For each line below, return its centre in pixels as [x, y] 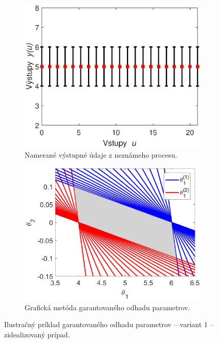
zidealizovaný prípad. [37, 334]
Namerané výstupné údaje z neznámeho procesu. [101, 154]
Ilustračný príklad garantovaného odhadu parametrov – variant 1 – [109, 324]
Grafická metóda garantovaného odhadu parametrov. [107, 307]
